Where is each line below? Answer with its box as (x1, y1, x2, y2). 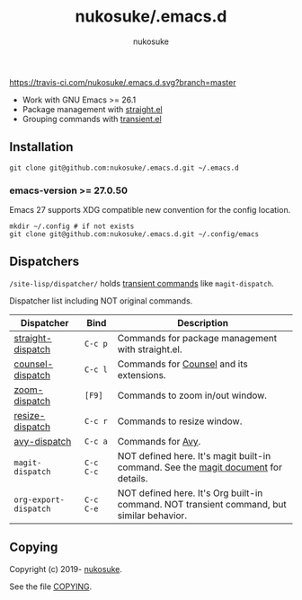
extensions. (117, 368, 166, 381)
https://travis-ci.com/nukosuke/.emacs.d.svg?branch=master (9, 76, 236, 87)
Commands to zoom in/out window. (117, 389, 268, 401)
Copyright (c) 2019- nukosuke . (9, 563, 123, 574)
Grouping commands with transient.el (22, 113, 162, 124)
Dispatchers (9, 254, 79, 269)
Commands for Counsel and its (117, 357, 249, 370)
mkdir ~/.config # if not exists (9, 222, 135, 231)
